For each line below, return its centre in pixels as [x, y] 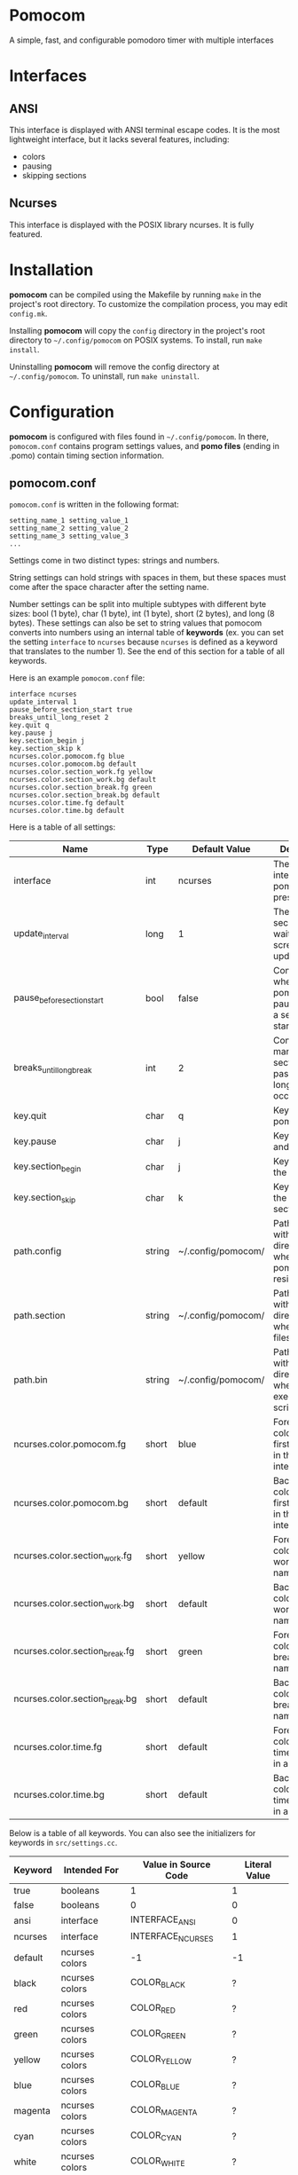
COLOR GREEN [158, 2034]
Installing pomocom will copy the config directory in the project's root [137, 330]
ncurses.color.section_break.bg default [85, 795]
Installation [51, 269]
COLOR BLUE [155, 2085]
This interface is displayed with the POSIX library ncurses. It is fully [132, 225]
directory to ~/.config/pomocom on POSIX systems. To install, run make [136, 340]
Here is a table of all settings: [63, 827]
